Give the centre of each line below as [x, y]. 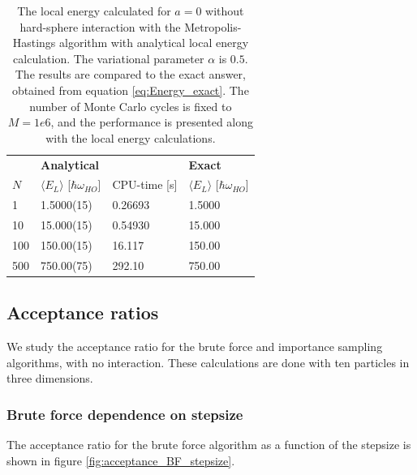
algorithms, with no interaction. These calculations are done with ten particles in [208, 362]
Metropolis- [213, 26]
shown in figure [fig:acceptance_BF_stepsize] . [121, 460]
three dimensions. [50, 378]
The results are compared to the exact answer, [130, 74]
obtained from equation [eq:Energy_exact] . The [130, 90]
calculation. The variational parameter [109, 58]
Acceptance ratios [83, 312]
